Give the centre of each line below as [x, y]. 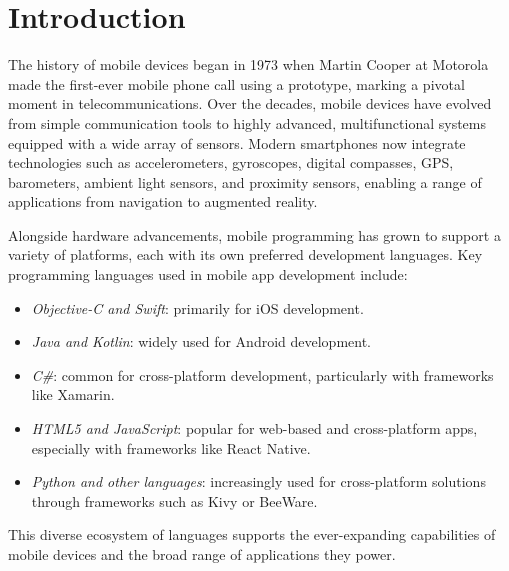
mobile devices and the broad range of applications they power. [202, 554]
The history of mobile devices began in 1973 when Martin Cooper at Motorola [248, 64]
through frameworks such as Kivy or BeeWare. [174, 500]
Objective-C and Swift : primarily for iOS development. [197, 307]
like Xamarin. [73, 394]
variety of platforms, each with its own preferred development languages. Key [245, 254]
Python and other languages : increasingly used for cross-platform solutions [258, 481]
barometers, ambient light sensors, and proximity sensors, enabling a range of [245, 181]
